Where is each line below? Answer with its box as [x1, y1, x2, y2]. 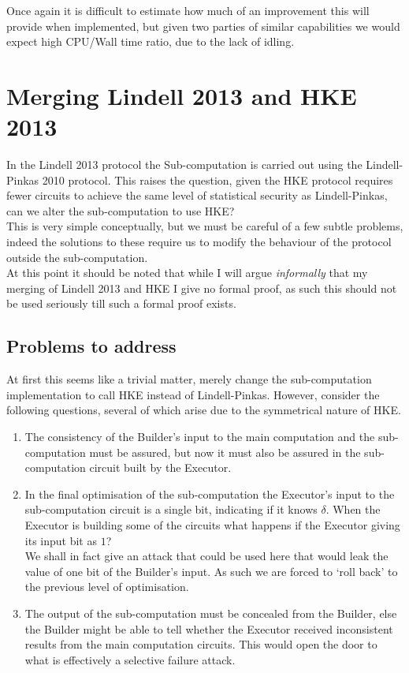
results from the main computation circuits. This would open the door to [24, 636, 377, 652]
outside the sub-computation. [6, 249, 148, 265]
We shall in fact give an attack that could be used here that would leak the [24, 548, 389, 564]
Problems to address [6, 334, 177, 358]
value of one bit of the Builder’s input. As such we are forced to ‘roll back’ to [24, 563, 398, 579]
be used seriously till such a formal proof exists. [6, 295, 236, 312]
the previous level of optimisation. [24, 578, 189, 595]
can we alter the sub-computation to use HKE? [6, 202, 235, 219]
